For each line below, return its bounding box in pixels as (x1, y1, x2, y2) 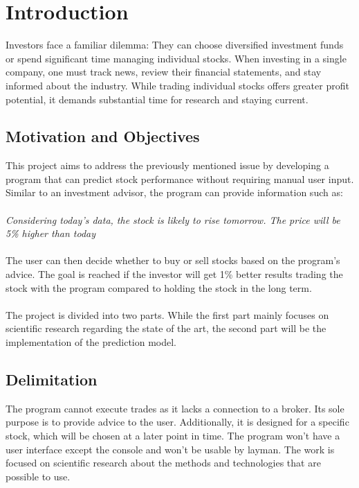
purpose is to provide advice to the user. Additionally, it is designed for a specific (6, 415, 349, 429)
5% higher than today (6, 226, 96, 241)
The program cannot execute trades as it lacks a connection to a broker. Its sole (6, 401, 344, 415)
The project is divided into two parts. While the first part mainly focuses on (6, 307, 329, 322)
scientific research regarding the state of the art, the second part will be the (6, 321, 326, 335)
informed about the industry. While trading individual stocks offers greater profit (6, 78, 349, 92)
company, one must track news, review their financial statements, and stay (6, 64, 322, 79)
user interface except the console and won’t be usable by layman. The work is (6, 442, 335, 456)
